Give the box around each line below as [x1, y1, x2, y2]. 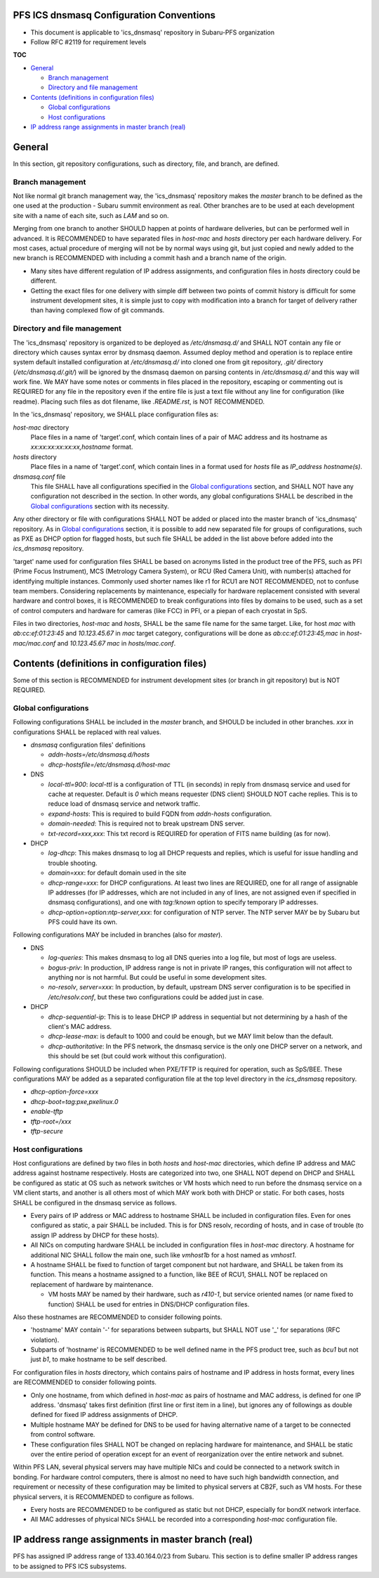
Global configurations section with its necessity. [30, 501, 170, 510]
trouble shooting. [48, 859, 98, 867]
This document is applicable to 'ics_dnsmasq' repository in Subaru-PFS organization [30, 28, 275, 37]
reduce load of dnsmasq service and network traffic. [48, 800, 201, 808]
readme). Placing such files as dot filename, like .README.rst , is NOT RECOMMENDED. [13, 397, 265, 406]
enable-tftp [30, 1108, 63, 1116]
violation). [30, 1335, 60, 1344]
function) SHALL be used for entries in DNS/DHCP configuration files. [48, 1300, 250, 1308]
